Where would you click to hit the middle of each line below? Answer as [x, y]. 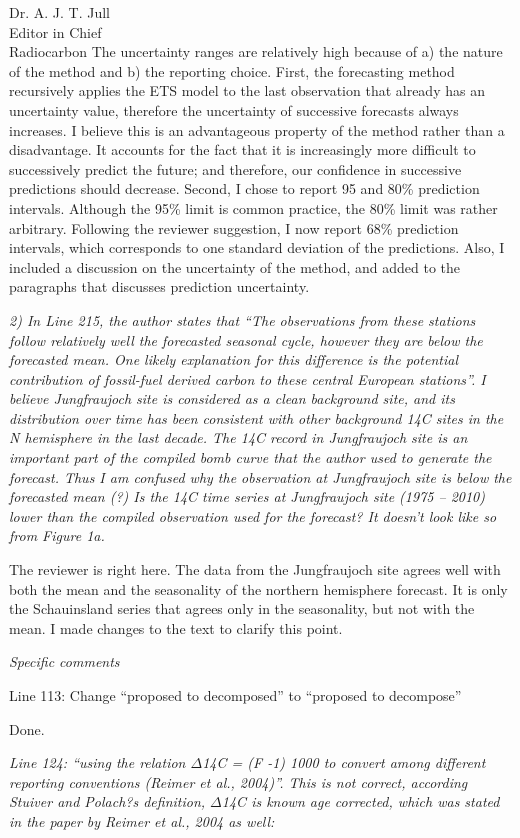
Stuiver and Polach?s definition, [107, 801]
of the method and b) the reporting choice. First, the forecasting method [232, 70]
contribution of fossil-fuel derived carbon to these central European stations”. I [247, 378]
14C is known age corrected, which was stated [360, 801]
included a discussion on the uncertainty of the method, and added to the [235, 266]
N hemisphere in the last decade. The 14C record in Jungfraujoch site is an [238, 437]
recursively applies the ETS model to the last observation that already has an [247, 90]
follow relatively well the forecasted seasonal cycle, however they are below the [246, 339]
